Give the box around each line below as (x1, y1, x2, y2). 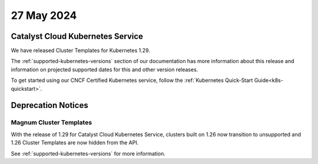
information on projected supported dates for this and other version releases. (11, 65, 198, 73)
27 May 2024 (11, 9, 77, 22)
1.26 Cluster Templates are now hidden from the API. (11, 139, 139, 146)
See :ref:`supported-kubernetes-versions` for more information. (11, 150, 166, 157)
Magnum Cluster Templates (11, 119, 92, 127)
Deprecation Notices (11, 100, 88, 110)
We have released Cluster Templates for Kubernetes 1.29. (11, 47, 150, 54)
